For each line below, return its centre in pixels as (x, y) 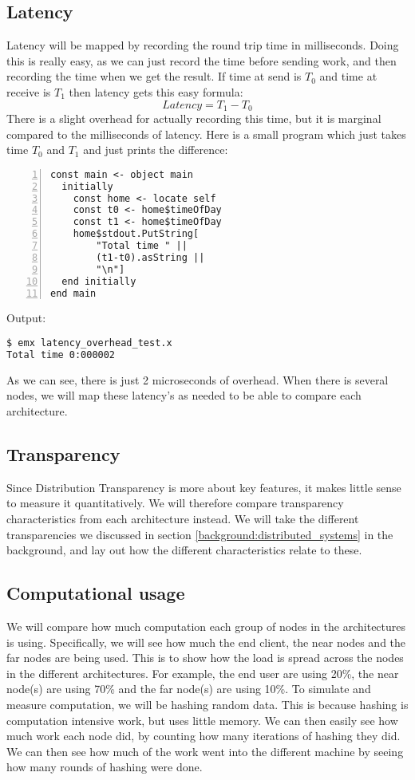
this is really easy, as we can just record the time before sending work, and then (202, 60)
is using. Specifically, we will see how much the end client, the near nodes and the (206, 642)
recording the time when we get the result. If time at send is (154, 76)
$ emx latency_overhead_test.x (89, 343)
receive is (29, 91)
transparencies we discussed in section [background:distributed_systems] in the (200, 534)
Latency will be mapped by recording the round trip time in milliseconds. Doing (203, 45)
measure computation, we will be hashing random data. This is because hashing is (207, 704)
